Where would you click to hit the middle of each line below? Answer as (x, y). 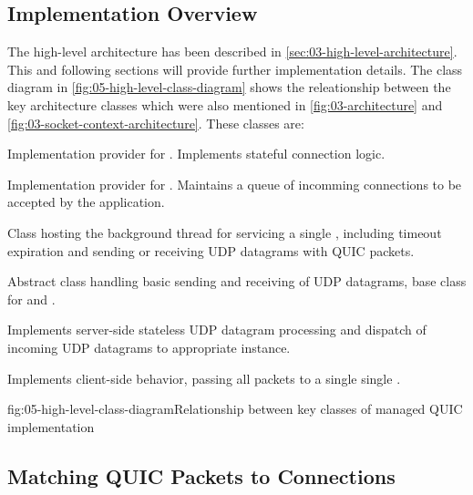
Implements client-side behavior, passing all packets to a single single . (204, 378)
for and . (31, 299)
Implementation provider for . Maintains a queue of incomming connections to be (235, 184)
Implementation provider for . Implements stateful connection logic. (196, 154)
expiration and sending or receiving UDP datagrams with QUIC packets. (211, 250)
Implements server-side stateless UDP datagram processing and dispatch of (217, 330)
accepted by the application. (86, 202)
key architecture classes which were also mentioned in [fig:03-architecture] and (225, 104)
